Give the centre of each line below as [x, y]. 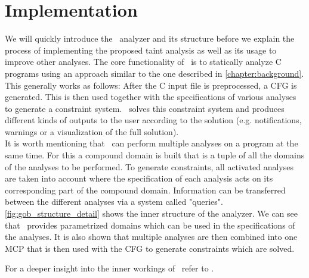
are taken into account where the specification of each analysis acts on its [139, 178]
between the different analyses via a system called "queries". [114, 202]
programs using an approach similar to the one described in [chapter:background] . [154, 73]
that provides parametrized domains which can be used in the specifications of [150, 225]
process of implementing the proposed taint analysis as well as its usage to [141, 50]
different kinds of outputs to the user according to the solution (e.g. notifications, [153, 120]
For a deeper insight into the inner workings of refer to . [109, 268]
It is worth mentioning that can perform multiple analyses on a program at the [152, 143]
